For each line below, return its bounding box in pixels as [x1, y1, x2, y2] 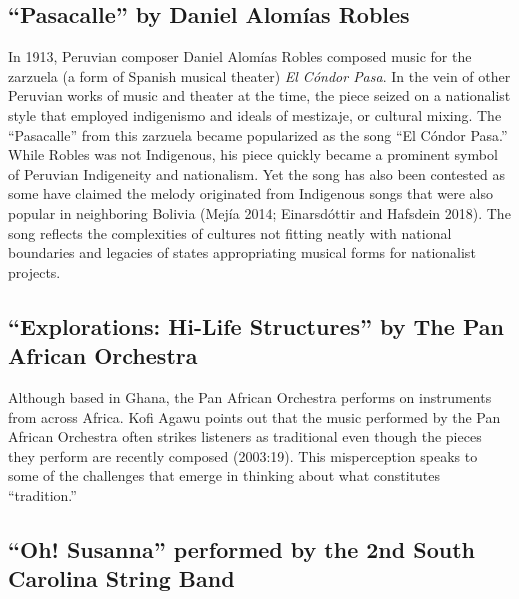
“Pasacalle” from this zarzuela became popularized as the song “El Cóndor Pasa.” [8, 124, 508, 145]
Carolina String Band [8, 563, 235, 594]
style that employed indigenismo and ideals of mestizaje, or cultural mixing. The [8, 104, 502, 125]
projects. [8, 261, 61, 282]
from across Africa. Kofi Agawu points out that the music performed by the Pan [8, 406, 501, 427]
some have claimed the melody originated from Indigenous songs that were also [8, 183, 494, 204]
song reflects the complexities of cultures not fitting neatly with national [8, 222, 452, 243]
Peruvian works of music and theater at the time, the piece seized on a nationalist [8, 85, 511, 106]
